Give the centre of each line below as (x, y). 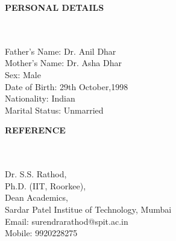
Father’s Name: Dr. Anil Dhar (61, 51)
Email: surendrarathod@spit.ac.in (67, 221)
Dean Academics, (36, 197)
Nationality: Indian (40, 98)
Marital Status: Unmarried (54, 110)
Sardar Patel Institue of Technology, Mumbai (88, 209)
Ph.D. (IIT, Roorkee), (46, 185)
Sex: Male (23, 74)
